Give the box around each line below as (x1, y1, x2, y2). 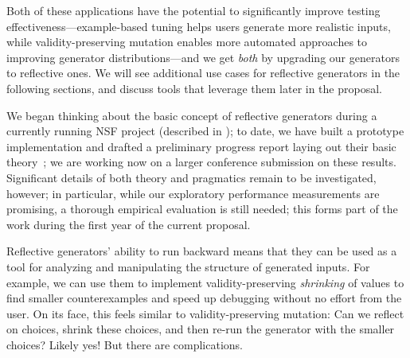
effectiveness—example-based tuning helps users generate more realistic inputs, (6, 18, 391, 34)
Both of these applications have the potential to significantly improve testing (6, 2, 381, 18)
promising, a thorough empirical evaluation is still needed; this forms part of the (6, 200, 398, 217)
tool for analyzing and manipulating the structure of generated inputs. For (6, 258, 370, 274)
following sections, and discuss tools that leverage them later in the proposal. (6, 80, 382, 96)
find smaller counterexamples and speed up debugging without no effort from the (6, 290, 402, 306)
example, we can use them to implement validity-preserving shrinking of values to (6, 274, 404, 290)
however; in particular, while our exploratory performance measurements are (6, 185, 380, 201)
